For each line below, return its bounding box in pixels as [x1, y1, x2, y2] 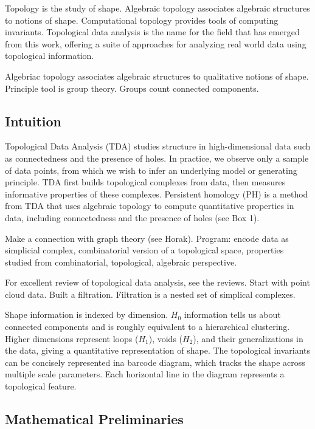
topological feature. [5, 380, 77, 393]
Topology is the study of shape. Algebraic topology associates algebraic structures [5, 2, 310, 14]
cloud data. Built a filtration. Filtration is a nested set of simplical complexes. [5, 287, 296, 300]
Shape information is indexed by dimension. [5, 308, 168, 321]
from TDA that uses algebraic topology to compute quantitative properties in [5, 199, 294, 212]
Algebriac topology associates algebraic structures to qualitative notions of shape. [5, 69, 309, 82]
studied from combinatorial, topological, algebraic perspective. [5, 255, 237, 268]
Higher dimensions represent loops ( [5, 332, 139, 345]
